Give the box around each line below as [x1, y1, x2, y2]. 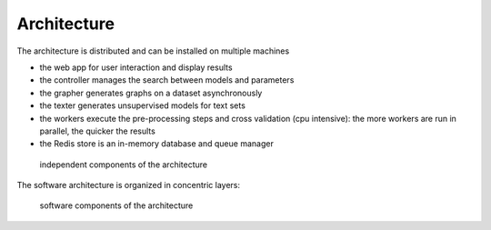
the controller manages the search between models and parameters [39, 75, 295, 85]
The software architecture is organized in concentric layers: [16, 180, 241, 191]
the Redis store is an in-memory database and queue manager [39, 138, 275, 149]
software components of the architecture [39, 200, 194, 211]
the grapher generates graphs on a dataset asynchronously [39, 87, 263, 98]
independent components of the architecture [39, 159, 208, 170]
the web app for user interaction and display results [39, 62, 233, 73]
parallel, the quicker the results [39, 125, 156, 136]
